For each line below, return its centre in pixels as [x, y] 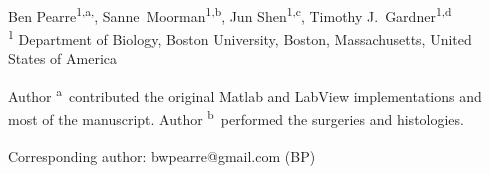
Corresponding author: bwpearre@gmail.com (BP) [162, 155]
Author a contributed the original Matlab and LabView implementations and [245, 94]
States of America [62, 58]
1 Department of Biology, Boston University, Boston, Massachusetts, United [240, 37]
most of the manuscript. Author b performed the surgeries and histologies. [236, 117]
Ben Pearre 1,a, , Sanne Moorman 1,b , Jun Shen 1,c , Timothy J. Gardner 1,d [230, 14]
